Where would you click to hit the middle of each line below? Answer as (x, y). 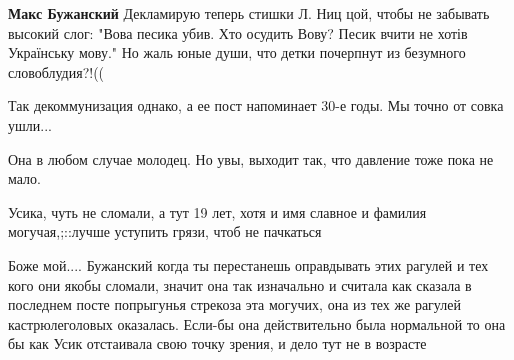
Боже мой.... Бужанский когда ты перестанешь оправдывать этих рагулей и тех (248, 264)
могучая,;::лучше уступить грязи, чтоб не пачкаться (165, 231)
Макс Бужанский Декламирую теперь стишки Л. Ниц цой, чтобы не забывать (249, 13)
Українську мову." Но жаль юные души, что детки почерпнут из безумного (237, 52)
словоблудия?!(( (56, 71)
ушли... (30, 124)
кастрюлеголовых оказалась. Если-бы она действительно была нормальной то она (257, 323)
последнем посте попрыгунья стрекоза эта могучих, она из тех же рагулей (234, 304)
